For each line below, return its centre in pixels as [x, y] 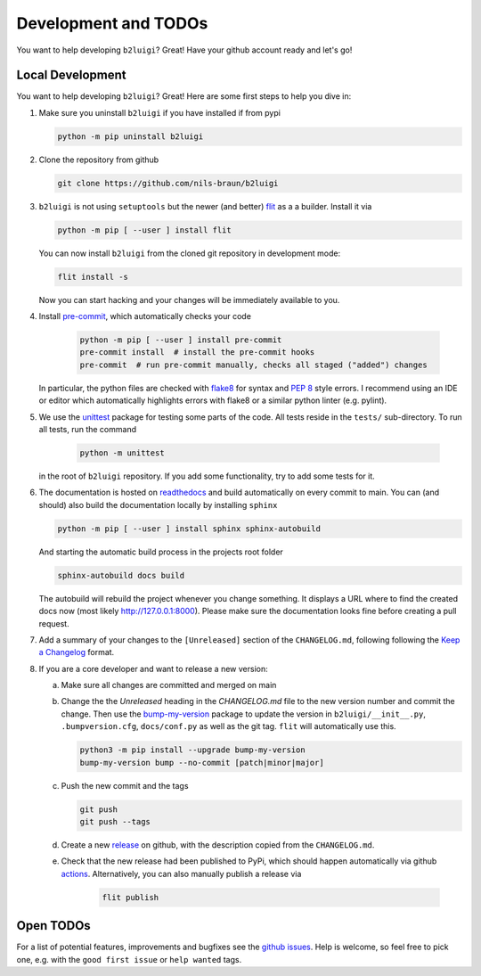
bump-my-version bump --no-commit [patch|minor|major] [202, 763]
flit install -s [93, 277]
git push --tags [115, 821]
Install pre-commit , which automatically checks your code [145, 316]
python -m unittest [122, 453]
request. [54, 623]
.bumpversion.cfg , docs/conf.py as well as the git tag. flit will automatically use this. [228, 726]
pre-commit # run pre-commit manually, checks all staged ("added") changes [253, 365]
